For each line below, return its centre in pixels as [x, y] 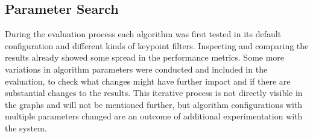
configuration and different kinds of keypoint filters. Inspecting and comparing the [157, 45]
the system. [26, 127]
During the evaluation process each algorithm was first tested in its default [143, 34]
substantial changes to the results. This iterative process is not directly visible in [154, 93]
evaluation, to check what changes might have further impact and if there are [148, 81]
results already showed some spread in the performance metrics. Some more [145, 57]
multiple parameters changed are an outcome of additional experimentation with [154, 116]
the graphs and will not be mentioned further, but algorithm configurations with [154, 104]
